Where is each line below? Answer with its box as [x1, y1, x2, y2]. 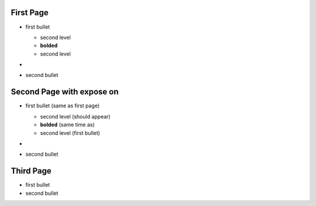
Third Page [11, 166, 52, 176]
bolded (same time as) [40, 121, 95, 128]
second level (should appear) [40, 113, 111, 120]
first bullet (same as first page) [25, 102, 99, 109]
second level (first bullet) [40, 129, 101, 137]
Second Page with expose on [11, 87, 119, 97]
